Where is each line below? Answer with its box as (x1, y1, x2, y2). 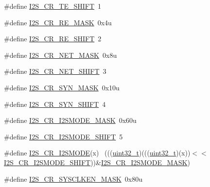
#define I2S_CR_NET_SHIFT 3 (4, 66, 106, 76)
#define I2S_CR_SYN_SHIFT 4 (4, 99, 106, 109)
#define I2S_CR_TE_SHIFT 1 (4, 1, 102, 11)
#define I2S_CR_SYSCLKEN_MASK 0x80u (4, 173, 142, 184)
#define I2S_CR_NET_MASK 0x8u (4, 50, 117, 60)
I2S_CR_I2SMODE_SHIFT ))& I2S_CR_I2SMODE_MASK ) (4, 157, 190, 167)
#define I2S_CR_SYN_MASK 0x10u (4, 82, 120, 92)
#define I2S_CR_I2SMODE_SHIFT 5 (4, 131, 123, 141)
